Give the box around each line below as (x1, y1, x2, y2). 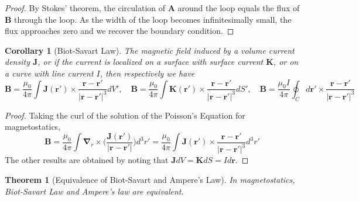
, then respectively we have (100, 67, 195, 79)
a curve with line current (5, 67, 94, 79)
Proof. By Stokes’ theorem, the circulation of (5, 2, 166, 13)
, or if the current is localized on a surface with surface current (37, 56, 264, 68)
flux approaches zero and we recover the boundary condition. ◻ (5, 25, 234, 37)
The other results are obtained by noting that (5, 154, 169, 166)
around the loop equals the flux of (177, 2, 300, 13)
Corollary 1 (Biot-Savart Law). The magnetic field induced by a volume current (5, 44, 295, 56)
